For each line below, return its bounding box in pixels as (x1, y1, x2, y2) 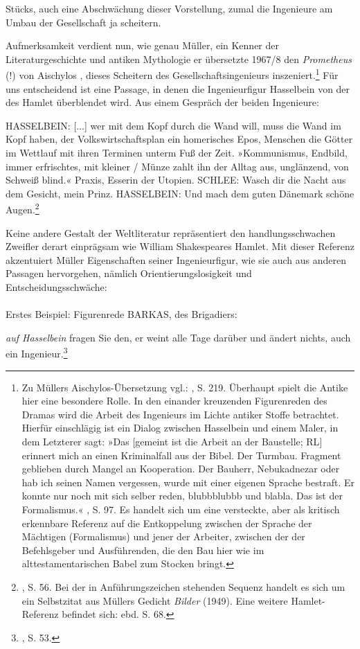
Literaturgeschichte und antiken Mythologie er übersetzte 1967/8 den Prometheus (6, 51, 352, 66)
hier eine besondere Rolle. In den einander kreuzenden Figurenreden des (21, 393, 327, 408)
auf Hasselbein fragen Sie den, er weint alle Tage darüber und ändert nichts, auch (6, 330, 351, 344)
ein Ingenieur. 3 (6, 344, 68, 361)
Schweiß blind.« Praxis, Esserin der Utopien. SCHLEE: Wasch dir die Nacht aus (6, 172, 346, 187)
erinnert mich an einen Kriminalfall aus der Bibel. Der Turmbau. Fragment (21, 447, 341, 462)
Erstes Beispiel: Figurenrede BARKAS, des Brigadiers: (6, 307, 237, 321)
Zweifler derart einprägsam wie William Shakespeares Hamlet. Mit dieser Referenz (6, 239, 354, 254)
